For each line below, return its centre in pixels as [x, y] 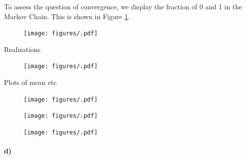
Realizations [22, 49]
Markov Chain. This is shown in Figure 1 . [67, 16]
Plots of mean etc [31, 82]
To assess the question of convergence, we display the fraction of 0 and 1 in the [123, 6]
